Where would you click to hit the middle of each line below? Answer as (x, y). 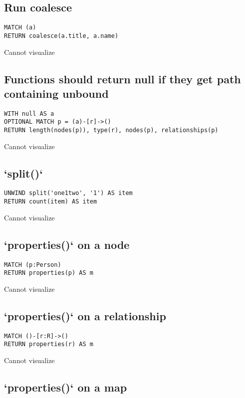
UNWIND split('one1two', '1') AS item (68, 193)
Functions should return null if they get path (122, 79)
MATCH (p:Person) (33, 265)
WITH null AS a (29, 113)
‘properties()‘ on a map (66, 387)
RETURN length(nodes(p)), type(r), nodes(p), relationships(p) (111, 130)
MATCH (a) (20, 28)
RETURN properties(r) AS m (49, 344)
